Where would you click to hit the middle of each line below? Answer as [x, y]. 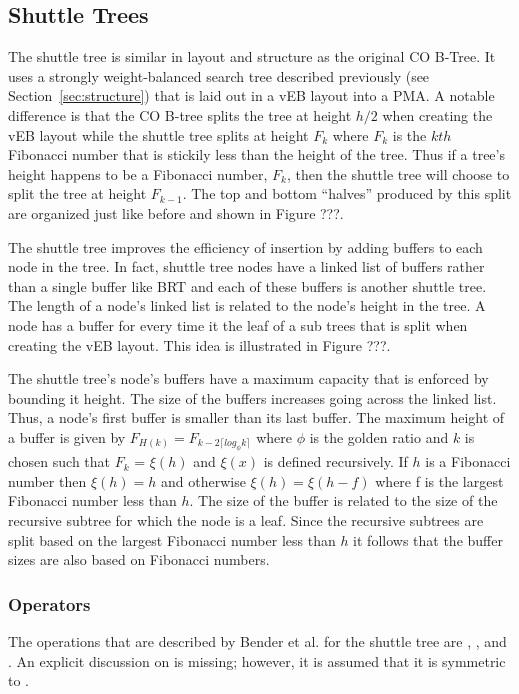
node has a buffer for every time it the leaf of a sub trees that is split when [238, 324]
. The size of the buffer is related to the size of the [343, 500]
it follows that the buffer [428, 539]
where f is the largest [439, 480]
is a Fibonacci [468, 461]
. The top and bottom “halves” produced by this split [347, 193]
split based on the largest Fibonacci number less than [172, 539]
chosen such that [59, 461]
